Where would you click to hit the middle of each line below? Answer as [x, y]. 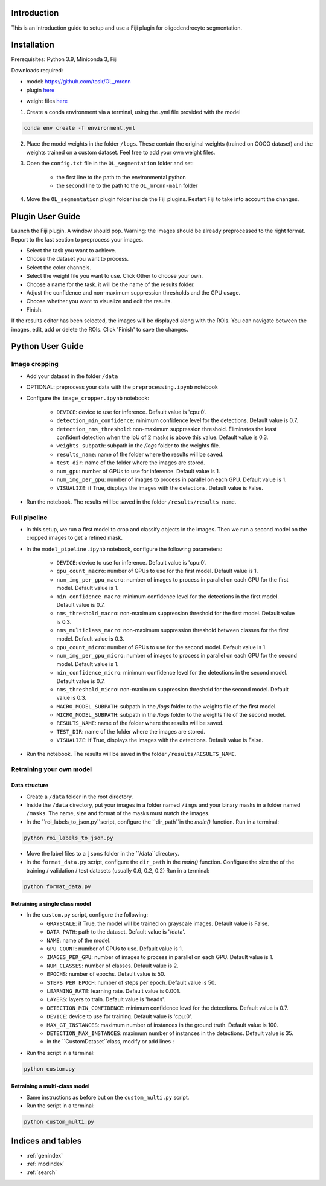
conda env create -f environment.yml [80, 128]
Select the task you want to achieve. [71, 250]
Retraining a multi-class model [50, 1086]
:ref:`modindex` [45, 1164]
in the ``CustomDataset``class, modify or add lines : [110, 1042]
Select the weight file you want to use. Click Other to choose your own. [115, 276]
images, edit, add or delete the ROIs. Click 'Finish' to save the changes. [100, 329]
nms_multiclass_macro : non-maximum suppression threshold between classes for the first [173, 630]
